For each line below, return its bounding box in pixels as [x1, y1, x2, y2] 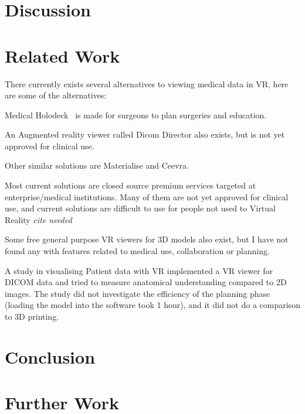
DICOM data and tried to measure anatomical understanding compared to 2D [5, 276, 287, 288]
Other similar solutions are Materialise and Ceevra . [5, 159, 189, 172]
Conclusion [5, 344, 96, 368]
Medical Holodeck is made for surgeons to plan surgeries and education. [5, 108, 267, 121]
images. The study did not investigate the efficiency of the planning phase [5, 287, 270, 299]
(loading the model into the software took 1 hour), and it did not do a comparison [5, 299, 300, 311]
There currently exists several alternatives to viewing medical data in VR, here [5, 77, 289, 90]
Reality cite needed [5, 213, 72, 225]
